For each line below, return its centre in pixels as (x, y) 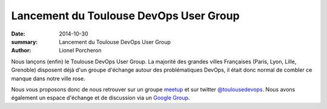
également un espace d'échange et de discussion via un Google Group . (101, 98)
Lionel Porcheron (80, 51)
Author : (21, 51)
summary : (25, 42)
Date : (18, 34)
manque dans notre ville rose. (48, 78)
